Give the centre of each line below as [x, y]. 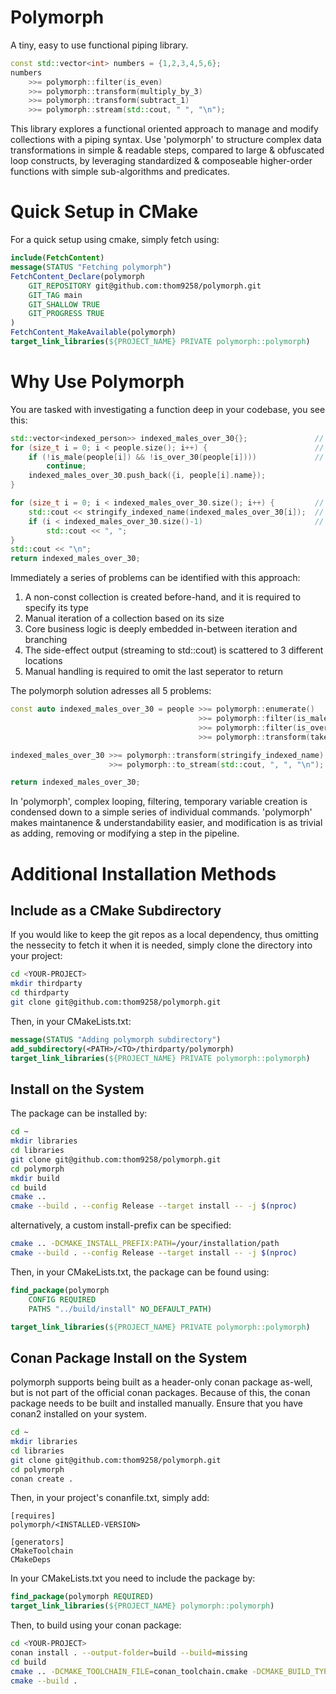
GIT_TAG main [55, 295]
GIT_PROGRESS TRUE [66, 314]
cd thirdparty [40, 993]
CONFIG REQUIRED [62, 1299]
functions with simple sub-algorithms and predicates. [120, 172]
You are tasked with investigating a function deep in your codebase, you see [168, 409]
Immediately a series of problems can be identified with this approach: [155, 578]
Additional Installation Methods [143, 873]
